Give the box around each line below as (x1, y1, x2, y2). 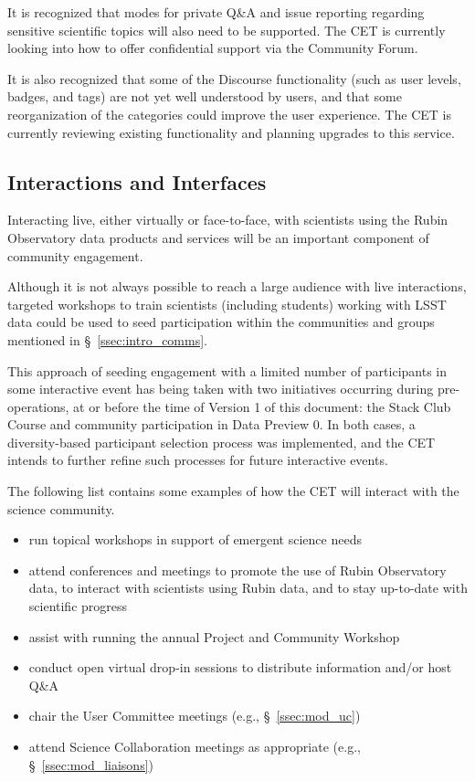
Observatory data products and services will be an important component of (7, 227, 429, 247)
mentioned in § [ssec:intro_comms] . (7, 330, 207, 349)
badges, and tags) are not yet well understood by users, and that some (7, 87, 402, 106)
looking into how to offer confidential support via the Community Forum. (7, 38, 418, 58)
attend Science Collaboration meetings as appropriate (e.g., (28, 737, 361, 756)
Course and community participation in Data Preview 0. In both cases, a (7, 415, 416, 434)
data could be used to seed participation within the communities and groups (7, 312, 435, 332)
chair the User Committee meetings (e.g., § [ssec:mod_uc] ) (28, 706, 361, 725)
